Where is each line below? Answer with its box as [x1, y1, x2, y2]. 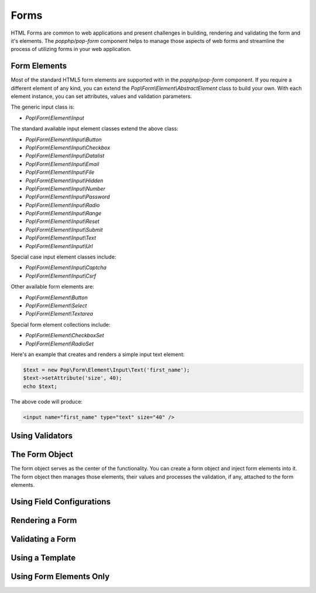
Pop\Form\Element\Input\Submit [25, 226, 103, 233]
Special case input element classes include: [11, 253, 116, 260]
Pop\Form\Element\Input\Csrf [25, 272, 97, 279]
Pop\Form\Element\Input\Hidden [25, 177, 104, 184]
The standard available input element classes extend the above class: [11, 125, 178, 132]
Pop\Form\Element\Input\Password [25, 194, 111, 201]
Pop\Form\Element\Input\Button [25, 135, 102, 143]
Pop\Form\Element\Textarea [25, 310, 94, 317]
